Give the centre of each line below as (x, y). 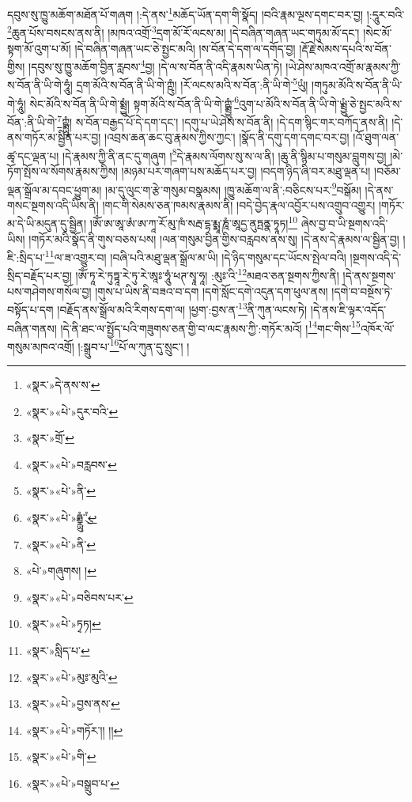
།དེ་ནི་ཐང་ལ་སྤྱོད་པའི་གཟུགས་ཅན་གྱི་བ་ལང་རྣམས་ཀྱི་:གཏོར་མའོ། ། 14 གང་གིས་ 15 (210, 327)
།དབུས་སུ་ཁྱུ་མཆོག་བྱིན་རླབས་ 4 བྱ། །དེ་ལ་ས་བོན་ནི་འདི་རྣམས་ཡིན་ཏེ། (155, 65)
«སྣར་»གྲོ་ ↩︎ (50, 438)
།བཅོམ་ (387, 170)
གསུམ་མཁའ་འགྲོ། (41, 346)
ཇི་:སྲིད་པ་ (26, 257)
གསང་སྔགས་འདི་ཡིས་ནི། (53, 204)
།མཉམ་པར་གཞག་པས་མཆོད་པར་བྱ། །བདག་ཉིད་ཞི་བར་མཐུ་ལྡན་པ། (246, 170)
